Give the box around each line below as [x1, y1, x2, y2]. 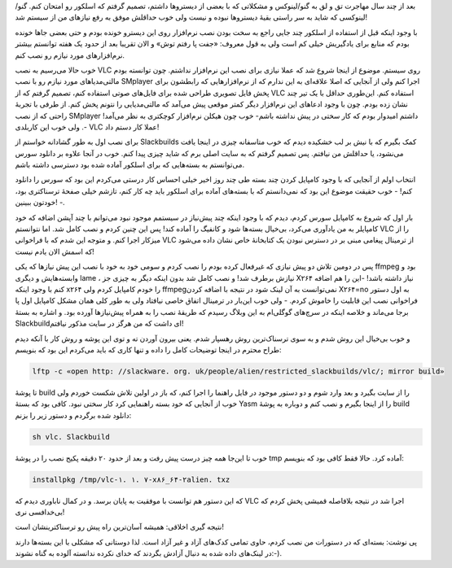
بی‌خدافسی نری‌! [15, 507, 65, 517]
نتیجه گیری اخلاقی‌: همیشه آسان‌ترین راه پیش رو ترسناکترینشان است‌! [15, 522, 224, 532]
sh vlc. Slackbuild [32, 432, 110, 441]
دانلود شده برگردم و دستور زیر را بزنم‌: [15, 410, 132, 420]
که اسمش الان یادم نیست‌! [15, 247, 95, 256]
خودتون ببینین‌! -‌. [15, 198, 65, 208]
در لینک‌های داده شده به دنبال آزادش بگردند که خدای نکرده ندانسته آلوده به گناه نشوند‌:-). [15, 548, 283, 558]
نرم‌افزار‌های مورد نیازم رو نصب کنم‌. [15, 50, 125, 60]
